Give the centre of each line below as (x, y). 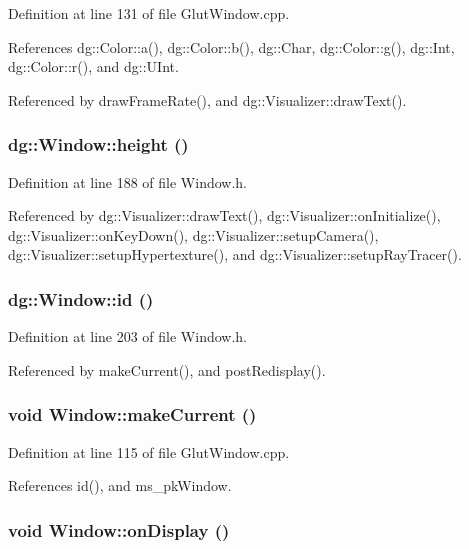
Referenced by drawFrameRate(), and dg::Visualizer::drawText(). (207, 99)
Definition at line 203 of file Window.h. (128, 336)
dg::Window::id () (81, 298)
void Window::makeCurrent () (132, 414)
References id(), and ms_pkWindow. (120, 485)
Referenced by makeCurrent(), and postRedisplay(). (167, 369)
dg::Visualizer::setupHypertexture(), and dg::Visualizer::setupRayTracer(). (235, 254)
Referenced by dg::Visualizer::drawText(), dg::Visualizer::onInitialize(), (224, 215)
